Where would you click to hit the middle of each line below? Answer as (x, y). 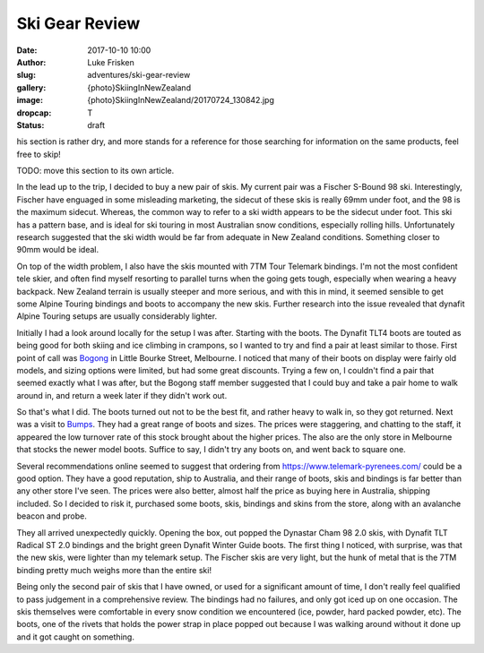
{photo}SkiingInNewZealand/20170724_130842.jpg (181, 100)
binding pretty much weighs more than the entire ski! (114, 570)
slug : (26, 75)
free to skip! (39, 154)
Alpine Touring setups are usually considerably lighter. (117, 316)
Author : (31, 62)
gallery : (31, 87)
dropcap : (34, 113)
